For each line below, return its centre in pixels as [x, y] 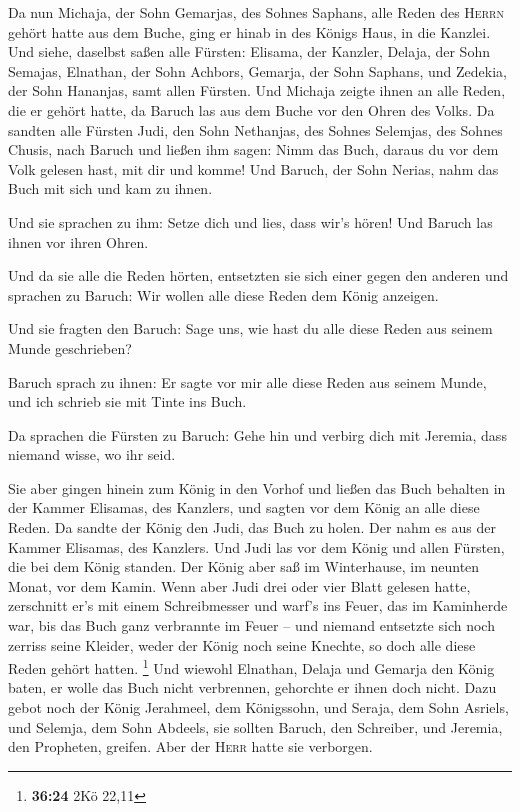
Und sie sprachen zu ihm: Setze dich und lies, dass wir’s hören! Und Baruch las [250, 221]
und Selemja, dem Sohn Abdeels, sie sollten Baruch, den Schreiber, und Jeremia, [255, 726]
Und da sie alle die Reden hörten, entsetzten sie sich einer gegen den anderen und [258, 275]
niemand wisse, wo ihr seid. [92, 454]
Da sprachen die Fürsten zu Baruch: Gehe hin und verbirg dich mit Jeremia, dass [257, 434]
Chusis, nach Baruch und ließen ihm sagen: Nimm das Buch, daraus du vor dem [253, 149]
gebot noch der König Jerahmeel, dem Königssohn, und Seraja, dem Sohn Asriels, [258, 707]
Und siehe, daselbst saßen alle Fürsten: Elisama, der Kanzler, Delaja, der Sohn [249, 51]
